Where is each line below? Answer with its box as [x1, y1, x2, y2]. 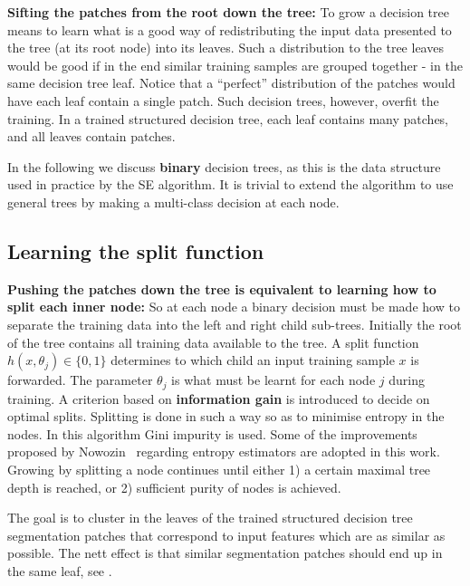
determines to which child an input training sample [110, 351, 395, 370]
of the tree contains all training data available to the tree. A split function [7, 332, 419, 351]
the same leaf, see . [7, 561, 112, 580]
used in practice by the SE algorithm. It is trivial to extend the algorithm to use [7, 175, 454, 194]
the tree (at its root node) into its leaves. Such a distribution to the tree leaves [7, 38, 444, 57]
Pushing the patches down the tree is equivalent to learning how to [7, 279, 436, 298]
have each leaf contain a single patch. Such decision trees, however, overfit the [7, 91, 439, 110]
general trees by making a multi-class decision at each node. [7, 192, 340, 211]
